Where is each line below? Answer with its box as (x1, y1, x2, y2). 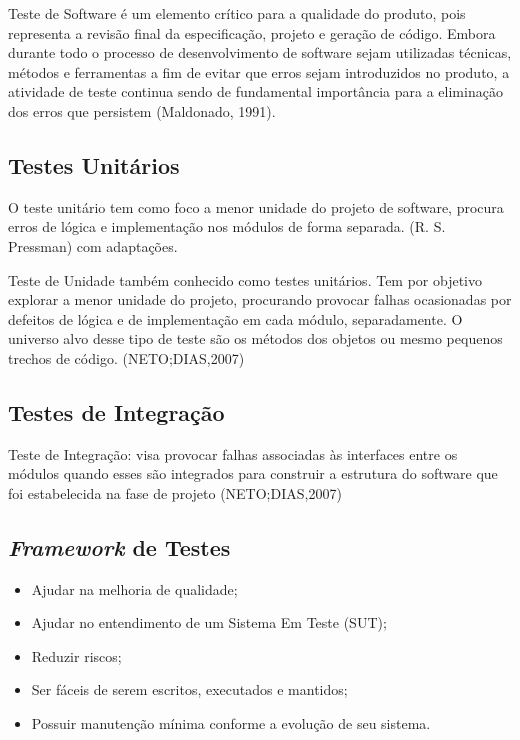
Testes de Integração (8, 396, 225, 427)
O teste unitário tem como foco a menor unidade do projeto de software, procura (8, 196, 504, 217)
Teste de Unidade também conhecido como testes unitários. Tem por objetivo (8, 269, 483, 290)
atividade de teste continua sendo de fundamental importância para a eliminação (8, 81, 503, 102)
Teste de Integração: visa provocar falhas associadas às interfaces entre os (8, 443, 458, 464)
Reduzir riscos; (31, 645, 122, 666)
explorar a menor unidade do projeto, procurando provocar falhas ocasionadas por (8, 289, 512, 310)
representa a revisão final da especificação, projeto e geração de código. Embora (8, 22, 496, 43)
